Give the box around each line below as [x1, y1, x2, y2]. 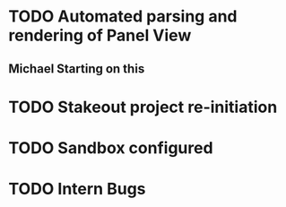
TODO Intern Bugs [8, 179, 146, 199]
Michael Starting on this [8, 61, 145, 76]
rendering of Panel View [8, 25, 192, 46]
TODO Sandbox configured [8, 137, 213, 158]
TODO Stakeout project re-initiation [8, 97, 278, 117]
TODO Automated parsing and [8, 6, 238, 27]
